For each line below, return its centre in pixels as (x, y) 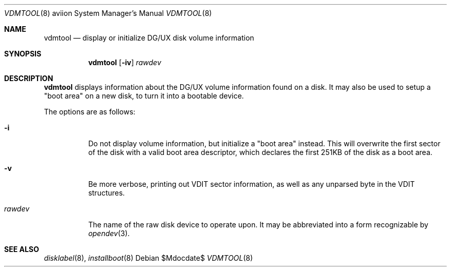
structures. (107, 193)
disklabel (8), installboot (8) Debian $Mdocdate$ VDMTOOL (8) (149, 258)
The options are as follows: (90, 112)
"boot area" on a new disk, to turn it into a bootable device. (144, 96)
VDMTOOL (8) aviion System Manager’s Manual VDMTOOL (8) (108, 13)
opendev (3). (109, 233)
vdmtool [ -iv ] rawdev (125, 62)
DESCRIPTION (29, 78)
